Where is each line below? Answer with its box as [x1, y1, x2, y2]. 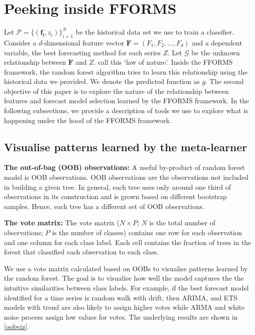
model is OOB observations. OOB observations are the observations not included [4, 172, 249, 182]
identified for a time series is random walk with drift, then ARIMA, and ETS [4, 292, 238, 302]
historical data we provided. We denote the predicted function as [4, 76, 200, 86]
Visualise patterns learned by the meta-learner [4, 139, 247, 154]
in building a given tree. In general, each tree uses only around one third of [4, 181, 231, 192]
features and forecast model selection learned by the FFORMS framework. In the [4, 95, 249, 106]
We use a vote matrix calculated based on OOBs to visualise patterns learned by [4, 263, 248, 273]
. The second [205, 76, 244, 86]
